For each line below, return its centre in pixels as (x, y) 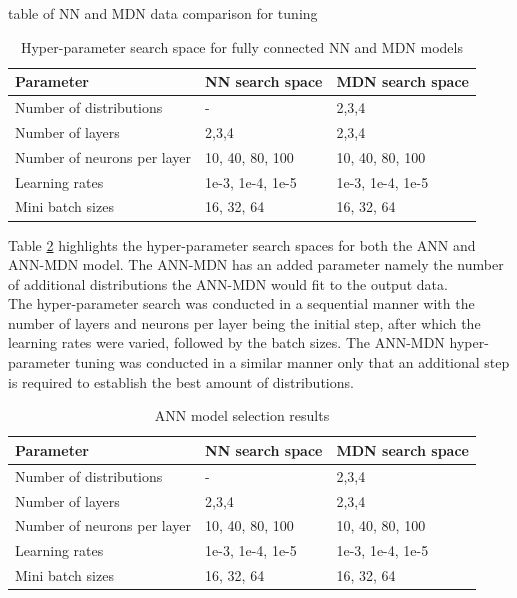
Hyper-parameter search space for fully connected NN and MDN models (241, 46)
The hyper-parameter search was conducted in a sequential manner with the (241, 303)
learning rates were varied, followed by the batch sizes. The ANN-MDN (226, 342)
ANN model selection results (242, 415)
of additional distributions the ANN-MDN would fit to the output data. (228, 283)
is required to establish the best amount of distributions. (181, 381)
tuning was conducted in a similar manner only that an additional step (292, 362)
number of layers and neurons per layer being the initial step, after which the (244, 322)
